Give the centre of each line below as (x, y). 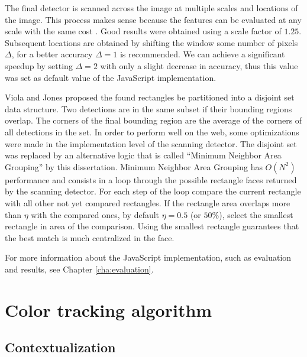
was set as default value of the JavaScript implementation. (111, 77)
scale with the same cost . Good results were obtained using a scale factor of (143, 31)
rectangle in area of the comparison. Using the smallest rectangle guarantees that (152, 226)
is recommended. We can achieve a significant (202, 54)
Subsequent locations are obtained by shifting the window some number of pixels (151, 42)
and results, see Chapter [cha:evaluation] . (79, 269)
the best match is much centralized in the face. (90, 237)
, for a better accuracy (52, 54)
